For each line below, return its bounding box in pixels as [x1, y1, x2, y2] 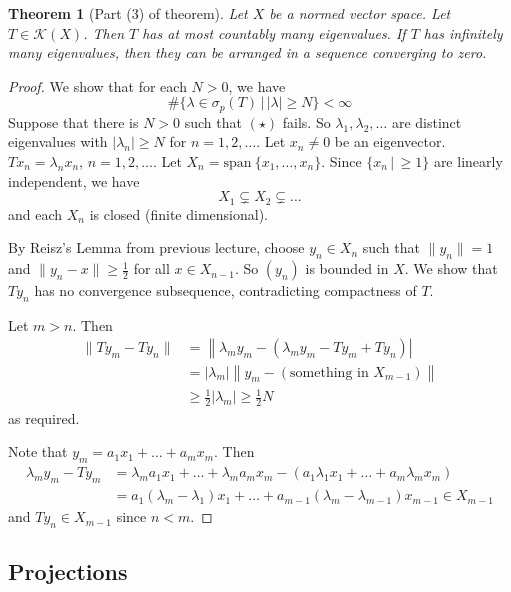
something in [290, 365, 369, 380]
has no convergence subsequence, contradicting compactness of [34, 280, 417, 301]
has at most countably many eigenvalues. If [142, 22, 406, 43]
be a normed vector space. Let [269, 3, 451, 23]
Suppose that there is [8, 111, 139, 132]
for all [133, 258, 170, 279]
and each [8, 203, 63, 224]
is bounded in [305, 258, 389, 279]
